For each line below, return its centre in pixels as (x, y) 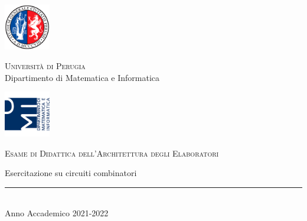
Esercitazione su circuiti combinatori (71, 173)
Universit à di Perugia (45, 66)
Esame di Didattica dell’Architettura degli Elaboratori (112, 153)
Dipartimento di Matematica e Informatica (82, 77)
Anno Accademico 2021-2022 (57, 213)
